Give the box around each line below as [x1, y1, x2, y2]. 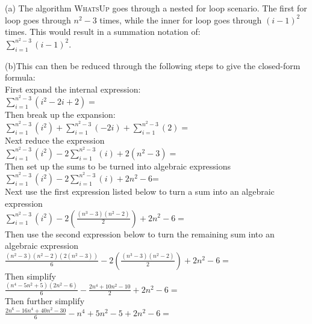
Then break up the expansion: [5, 108, 116, 121]
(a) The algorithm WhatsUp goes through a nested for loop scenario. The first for [5, 2, 307, 14]
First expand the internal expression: [5, 82, 141, 95]
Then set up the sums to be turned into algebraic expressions [5, 159, 231, 172]
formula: [5, 71, 36, 84]
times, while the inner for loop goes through [99, 13, 262, 26]
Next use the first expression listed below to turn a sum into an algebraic [5, 185, 275, 198]
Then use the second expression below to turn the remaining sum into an [5, 227, 275, 240]
